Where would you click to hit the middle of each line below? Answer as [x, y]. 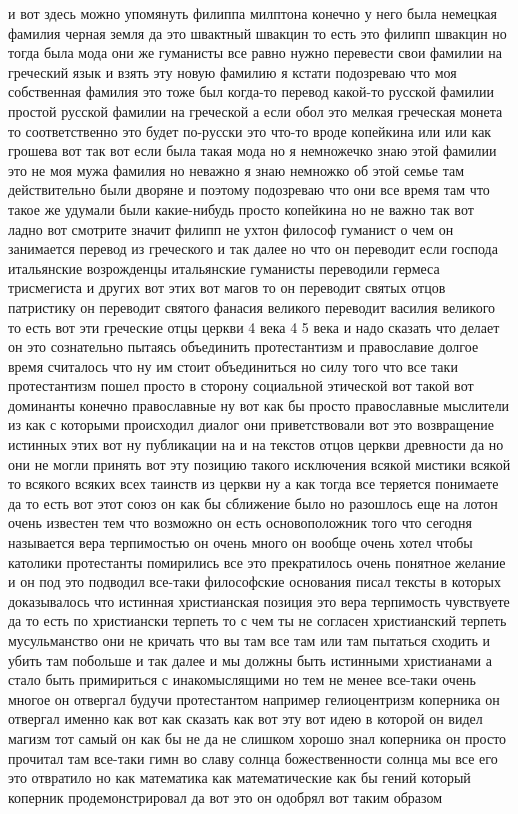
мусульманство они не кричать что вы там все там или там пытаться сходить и [249, 640]
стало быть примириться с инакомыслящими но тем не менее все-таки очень [242, 679]
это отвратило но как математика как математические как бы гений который [239, 777]
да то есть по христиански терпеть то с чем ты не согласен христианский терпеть [257, 620]
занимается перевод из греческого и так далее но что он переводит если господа [253, 248]
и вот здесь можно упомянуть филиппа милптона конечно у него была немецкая [253, 13]
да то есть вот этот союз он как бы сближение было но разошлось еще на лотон [253, 502]
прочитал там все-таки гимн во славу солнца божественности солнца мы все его [253, 757]
